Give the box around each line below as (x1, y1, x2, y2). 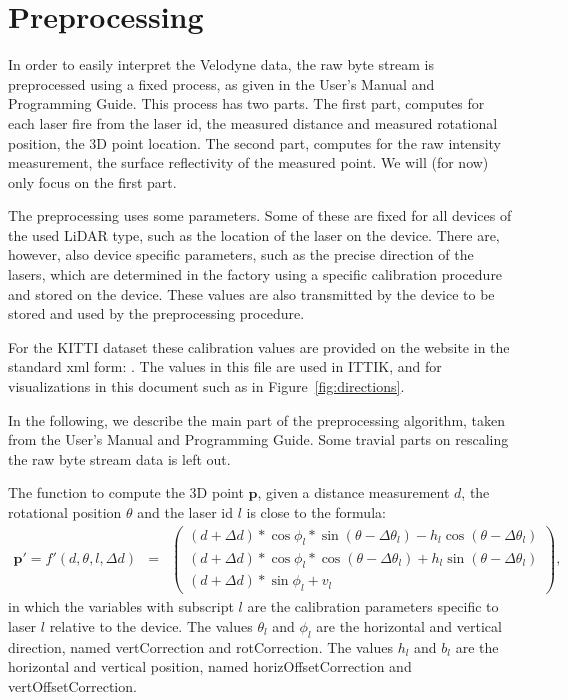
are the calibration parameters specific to (247, 596, 499, 617)
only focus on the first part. (8, 171, 177, 192)
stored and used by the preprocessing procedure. (8, 303, 305, 324)
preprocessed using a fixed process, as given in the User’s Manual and (8, 73, 435, 94)
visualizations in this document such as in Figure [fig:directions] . (8, 376, 405, 397)
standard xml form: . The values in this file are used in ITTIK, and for (8, 356, 442, 377)
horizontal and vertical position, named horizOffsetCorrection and (8, 656, 412, 677)
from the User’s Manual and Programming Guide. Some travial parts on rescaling (8, 429, 509, 450)
